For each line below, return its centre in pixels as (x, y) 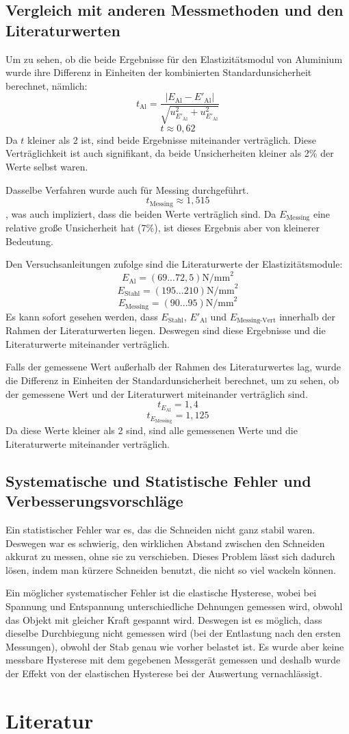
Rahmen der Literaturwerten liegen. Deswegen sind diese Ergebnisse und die (166, 330)
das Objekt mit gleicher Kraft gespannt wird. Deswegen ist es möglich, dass (164, 619)
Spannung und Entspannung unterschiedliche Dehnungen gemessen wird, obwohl (174, 606)
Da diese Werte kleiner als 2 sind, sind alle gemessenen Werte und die (152, 430)
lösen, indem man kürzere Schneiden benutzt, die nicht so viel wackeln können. (171, 569)
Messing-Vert (256, 321)
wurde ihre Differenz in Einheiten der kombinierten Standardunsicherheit (159, 72)
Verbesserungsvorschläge (94, 501)
